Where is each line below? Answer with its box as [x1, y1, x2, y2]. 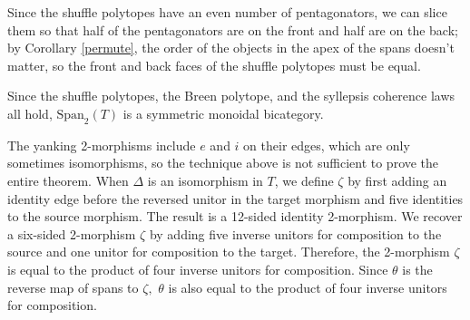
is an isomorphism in [147, 170, 263, 189]
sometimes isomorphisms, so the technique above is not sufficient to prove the [7, 153, 439, 172]
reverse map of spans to [7, 277, 139, 296]
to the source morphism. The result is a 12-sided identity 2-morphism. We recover [7, 207, 463, 226]
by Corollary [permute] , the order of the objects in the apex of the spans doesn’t [7, 38, 455, 57]
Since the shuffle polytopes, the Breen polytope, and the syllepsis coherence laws [7, 86, 455, 105]
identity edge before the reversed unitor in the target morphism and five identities [7, 189, 464, 208]
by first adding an [348, 170, 447, 189]
